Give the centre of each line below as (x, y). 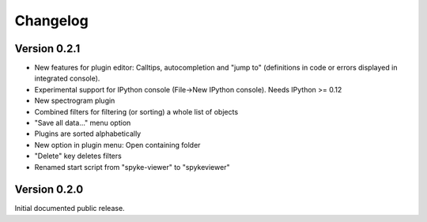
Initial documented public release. (70, 209)
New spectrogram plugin (75, 101)
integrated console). (67, 78)
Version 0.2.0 (49, 190)
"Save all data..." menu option (83, 123)
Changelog (51, 21)
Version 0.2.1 (47, 49)
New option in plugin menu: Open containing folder (117, 145)
